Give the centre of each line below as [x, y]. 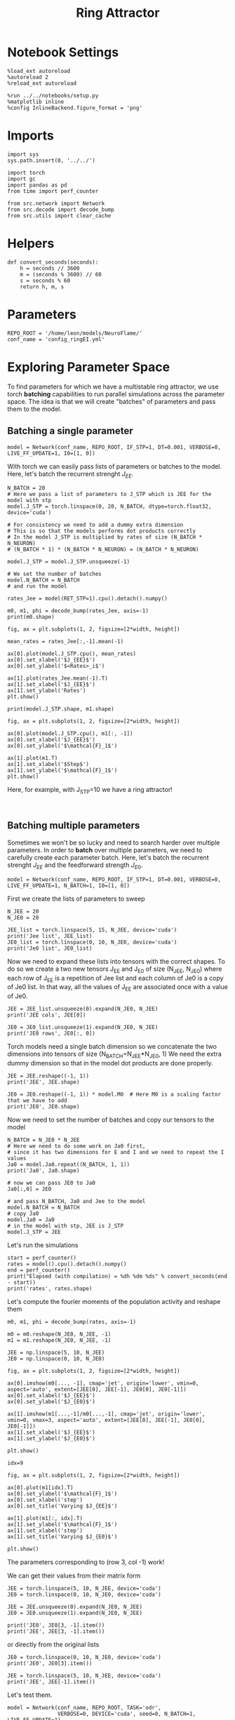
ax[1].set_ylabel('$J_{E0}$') [52, 1438]
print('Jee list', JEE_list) [50, 936]
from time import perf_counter [53, 191]
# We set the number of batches [54, 574]
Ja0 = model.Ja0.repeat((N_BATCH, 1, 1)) [69, 1164]
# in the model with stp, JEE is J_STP [66, 1225]
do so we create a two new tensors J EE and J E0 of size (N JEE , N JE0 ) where [115, 969]
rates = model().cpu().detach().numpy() [67, 1264]
